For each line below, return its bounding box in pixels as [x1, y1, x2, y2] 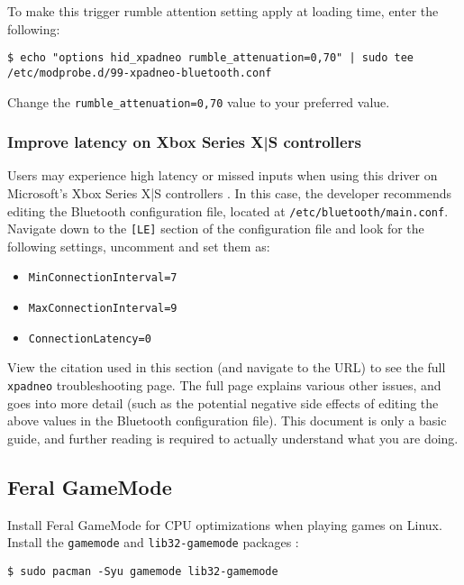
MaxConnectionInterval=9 [28, 302, 177, 315]
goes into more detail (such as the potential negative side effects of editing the [7, 393, 439, 412]
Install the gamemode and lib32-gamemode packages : [7, 533, 299, 552]
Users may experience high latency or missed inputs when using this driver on [7, 166, 438, 185]
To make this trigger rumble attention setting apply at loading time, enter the [7, 2, 439, 20]
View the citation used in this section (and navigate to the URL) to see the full [7, 358, 446, 377]
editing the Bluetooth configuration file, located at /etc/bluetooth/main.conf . [7, 201, 449, 220]
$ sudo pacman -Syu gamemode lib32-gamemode [7, 564, 278, 578]
